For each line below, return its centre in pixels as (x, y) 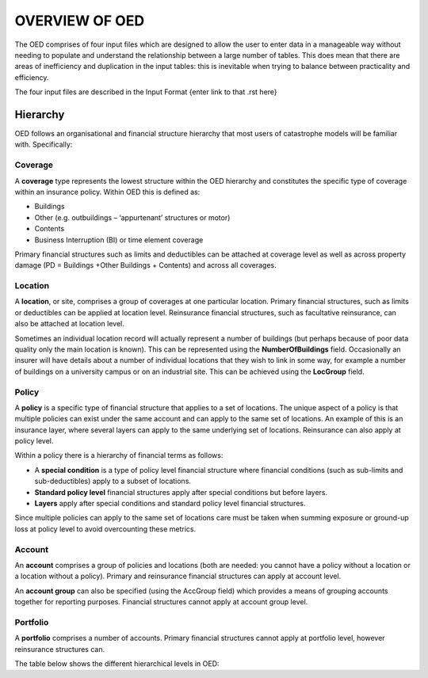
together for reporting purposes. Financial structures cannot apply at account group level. (161, 602)
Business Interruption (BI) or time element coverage (119, 240)
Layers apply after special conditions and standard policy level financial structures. (170, 504)
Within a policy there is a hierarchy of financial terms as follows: (119, 455)
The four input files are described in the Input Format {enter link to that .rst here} (146, 92)
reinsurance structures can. (60, 649)
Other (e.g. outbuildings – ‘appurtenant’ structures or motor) (132, 217)
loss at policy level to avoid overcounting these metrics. (105, 529)
